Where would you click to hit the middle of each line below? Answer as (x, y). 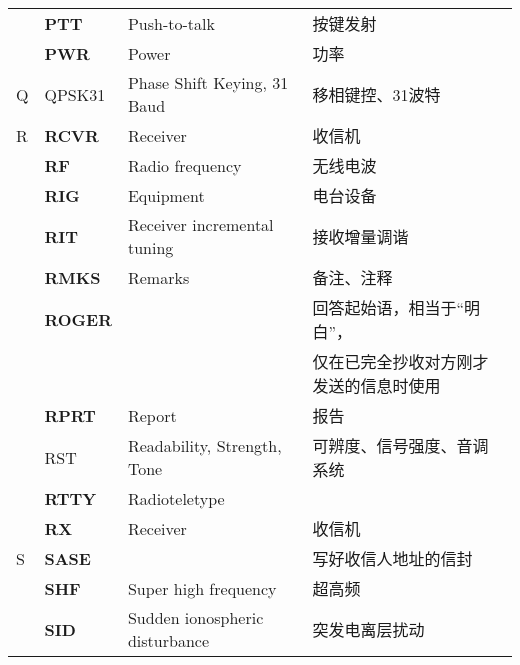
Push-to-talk (171, 23)
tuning (150, 247)
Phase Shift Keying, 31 (208, 82)
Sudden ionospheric (195, 617)
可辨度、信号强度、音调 (400, 445)
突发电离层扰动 (368, 629)
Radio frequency (184, 165)
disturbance (168, 640)
